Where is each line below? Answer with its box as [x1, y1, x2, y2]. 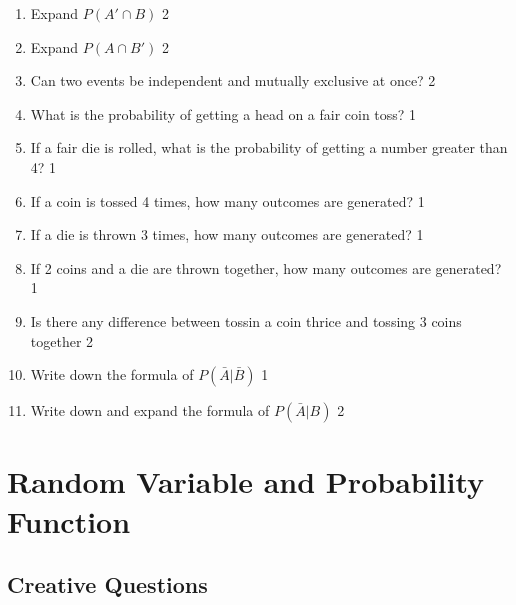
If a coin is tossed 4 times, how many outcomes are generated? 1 [30, 190, 425, 211]
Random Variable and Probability [7, 461, 485, 502]
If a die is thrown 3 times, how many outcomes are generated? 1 [30, 224, 424, 245]
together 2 [30, 330, 94, 351]
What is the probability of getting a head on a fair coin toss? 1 [30, 103, 417, 124]
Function [7, 500, 131, 541]
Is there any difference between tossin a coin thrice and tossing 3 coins [30, 310, 462, 331]
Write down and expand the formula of [30, 400, 270, 421]
